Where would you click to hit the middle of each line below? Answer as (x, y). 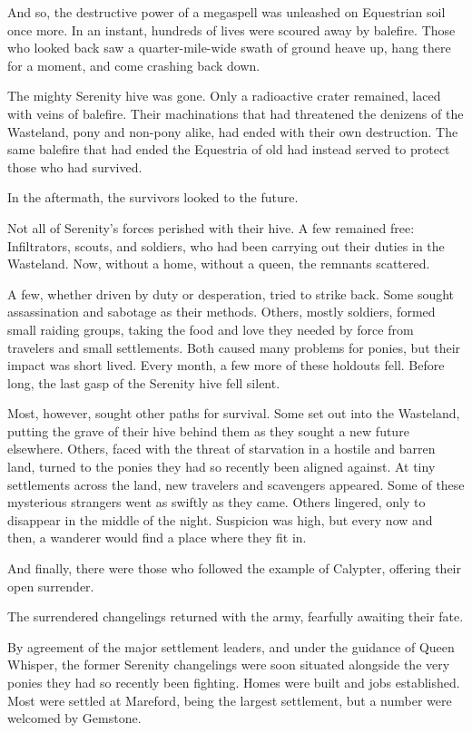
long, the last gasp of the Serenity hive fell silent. (144, 382)
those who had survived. (75, 166)
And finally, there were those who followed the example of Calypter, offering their (234, 568)
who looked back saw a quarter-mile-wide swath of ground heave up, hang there (229, 48)
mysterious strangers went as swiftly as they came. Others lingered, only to (216, 502)
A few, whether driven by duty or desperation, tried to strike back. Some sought (231, 293)
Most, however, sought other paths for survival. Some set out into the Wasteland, (234, 413)
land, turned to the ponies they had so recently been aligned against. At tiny (221, 467)
